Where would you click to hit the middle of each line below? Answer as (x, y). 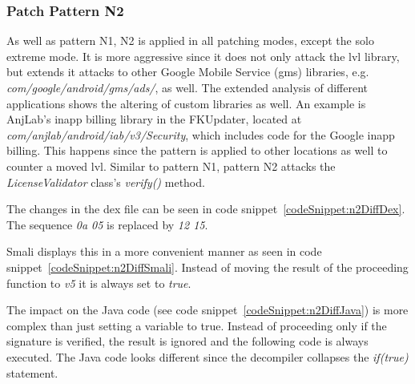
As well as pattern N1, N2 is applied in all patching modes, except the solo (190, 40)
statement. (32, 372)
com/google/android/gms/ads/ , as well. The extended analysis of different (187, 87)
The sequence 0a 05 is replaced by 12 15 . (107, 224)
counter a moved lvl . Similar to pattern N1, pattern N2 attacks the (171, 166)
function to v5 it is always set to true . (99, 283)
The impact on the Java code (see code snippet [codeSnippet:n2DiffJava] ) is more (207, 310)
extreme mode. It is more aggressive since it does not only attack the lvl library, (203, 56)
